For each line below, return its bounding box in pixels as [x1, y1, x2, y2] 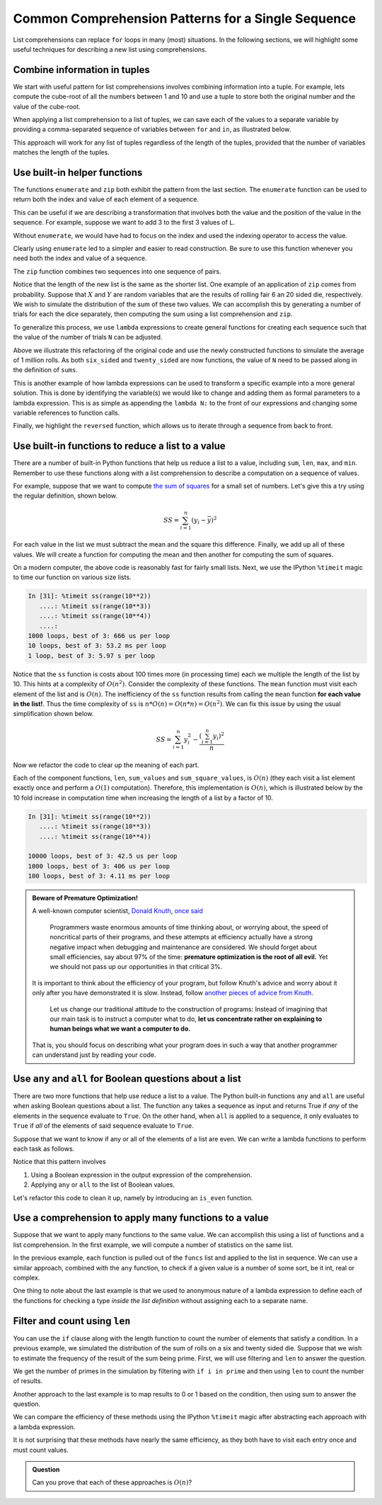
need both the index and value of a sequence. [13, 254, 147, 262]
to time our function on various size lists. [13, 573, 132, 581]
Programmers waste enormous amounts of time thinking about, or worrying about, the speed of [50, 922, 329, 931]
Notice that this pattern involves [13, 1158, 106, 1166]
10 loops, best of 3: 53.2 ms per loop [28, 642, 166, 650]
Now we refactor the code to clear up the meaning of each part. [13, 761, 199, 769]
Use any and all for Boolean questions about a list [13, 1073, 242, 1085]
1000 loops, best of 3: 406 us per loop [28, 862, 170, 870]
